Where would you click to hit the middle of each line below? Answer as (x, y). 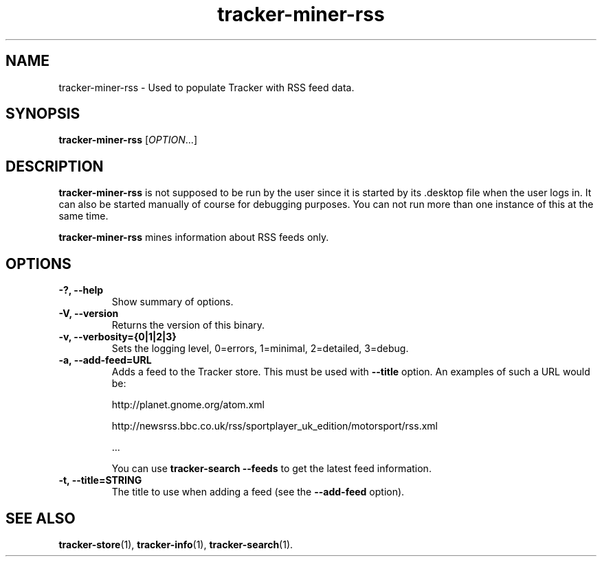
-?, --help (81, 290)
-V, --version (89, 314)
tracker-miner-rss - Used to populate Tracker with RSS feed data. (207, 87)
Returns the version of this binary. (188, 325)
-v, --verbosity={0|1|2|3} (118, 337)
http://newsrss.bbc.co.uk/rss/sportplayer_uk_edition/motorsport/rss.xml (275, 426)
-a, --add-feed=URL (105, 360)
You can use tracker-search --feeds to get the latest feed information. (271, 469)
